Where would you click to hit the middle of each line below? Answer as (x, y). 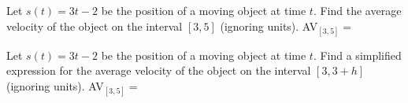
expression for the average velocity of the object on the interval (159, 70)
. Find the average (357, 10)
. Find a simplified (357, 55)
